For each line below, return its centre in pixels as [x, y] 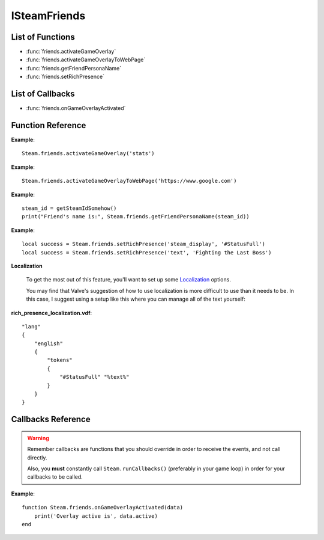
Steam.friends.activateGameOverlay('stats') [88, 154]
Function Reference [49, 125]
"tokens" [60, 360]
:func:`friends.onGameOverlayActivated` [76, 108]
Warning [38, 438]
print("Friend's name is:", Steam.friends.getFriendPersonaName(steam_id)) [136, 217]
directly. [37, 458]
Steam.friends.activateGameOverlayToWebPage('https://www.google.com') [129, 181]
